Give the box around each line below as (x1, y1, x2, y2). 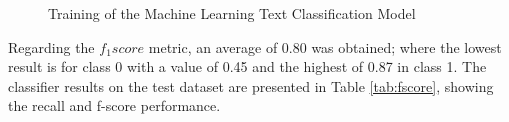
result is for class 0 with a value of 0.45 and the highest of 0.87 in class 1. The (8, 56, 487, 77)
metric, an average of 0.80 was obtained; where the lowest (148, 36, 502, 57)
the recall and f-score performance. (8, 95, 221, 116)
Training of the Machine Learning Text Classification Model (48, 3, 416, 23)
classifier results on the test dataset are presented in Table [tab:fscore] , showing (8, 75, 494, 96)
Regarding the (8, 36, 95, 57)
